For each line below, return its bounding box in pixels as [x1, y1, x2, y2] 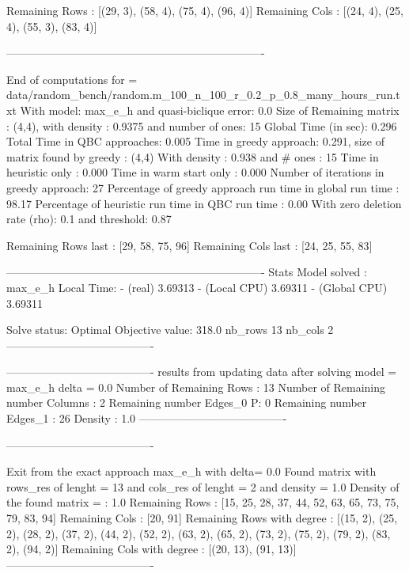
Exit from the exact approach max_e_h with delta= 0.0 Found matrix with [6, 463, 377, 480]
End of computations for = [6, 70, 138, 87]
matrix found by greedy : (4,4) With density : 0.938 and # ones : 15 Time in [6, 148, 379, 165]
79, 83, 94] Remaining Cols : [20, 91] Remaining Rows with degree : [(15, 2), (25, [6, 510, 398, 526]
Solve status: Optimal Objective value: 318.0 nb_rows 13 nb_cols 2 [6, 321, 334, 338]
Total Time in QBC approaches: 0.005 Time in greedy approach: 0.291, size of [6, 133, 384, 150]
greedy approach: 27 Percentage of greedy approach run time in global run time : [6, 179, 400, 195]
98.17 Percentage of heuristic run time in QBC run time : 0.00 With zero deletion [6, 195, 402, 211]
